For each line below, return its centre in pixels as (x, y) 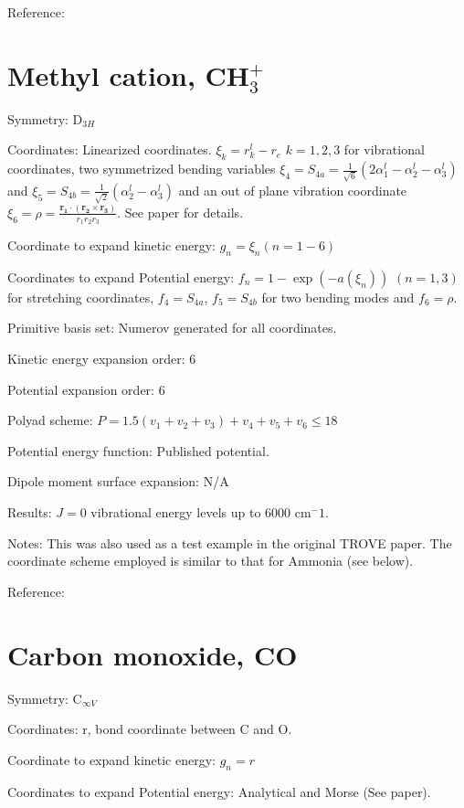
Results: (30, 512)
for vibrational (384, 149)
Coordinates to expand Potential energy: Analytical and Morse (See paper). (219, 791)
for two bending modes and (338, 297)
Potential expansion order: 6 (86, 389)
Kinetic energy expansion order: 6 (102, 359)
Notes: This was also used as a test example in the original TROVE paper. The (230, 542)
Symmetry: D (45, 118)
